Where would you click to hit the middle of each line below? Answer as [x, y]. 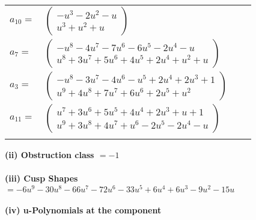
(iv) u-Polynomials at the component [83, 210]
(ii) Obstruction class [50, 154]
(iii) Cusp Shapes [41, 178]
